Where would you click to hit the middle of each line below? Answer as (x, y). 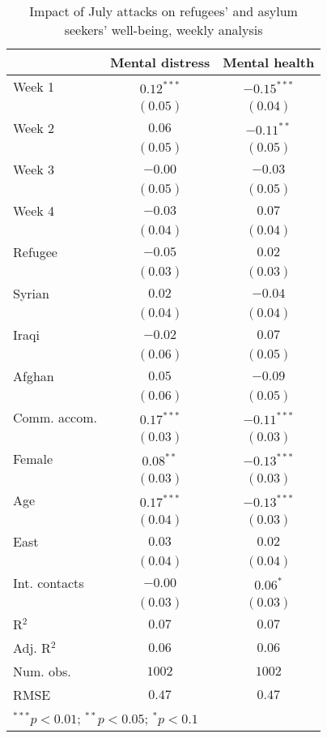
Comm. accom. (55, 417)
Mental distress (160, 62)
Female (33, 459)
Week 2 (34, 128)
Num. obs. (42, 671)
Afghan (34, 376)
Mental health (269, 62)
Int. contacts (49, 583)
